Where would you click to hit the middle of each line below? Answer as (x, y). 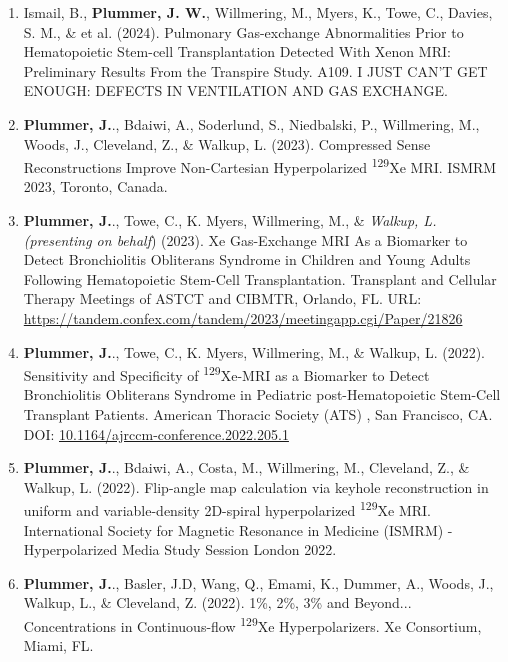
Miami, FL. (58, 645)
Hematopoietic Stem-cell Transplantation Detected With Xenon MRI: (237, 51)
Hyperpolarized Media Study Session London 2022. (180, 549)
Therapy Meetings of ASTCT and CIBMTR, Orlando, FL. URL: (222, 298)
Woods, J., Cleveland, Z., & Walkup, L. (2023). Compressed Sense (227, 143)
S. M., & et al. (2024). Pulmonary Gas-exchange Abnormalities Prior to (243, 31)
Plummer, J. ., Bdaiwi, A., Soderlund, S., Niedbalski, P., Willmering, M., (251, 123)
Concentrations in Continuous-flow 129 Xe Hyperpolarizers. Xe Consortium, (252, 624)
